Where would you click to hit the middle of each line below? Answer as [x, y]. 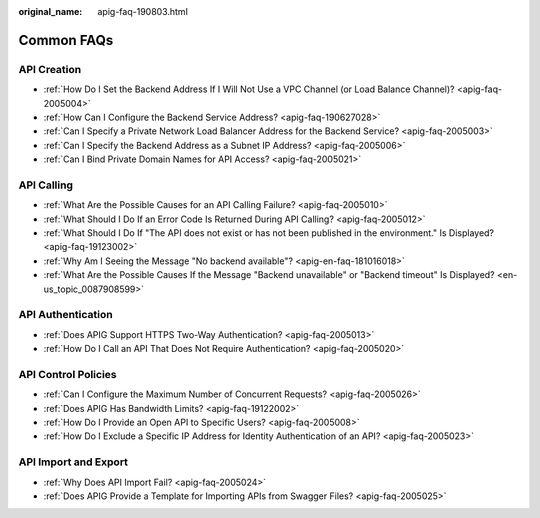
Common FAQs [66, 40]
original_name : [50, 11]
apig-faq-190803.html [143, 11]
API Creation [50, 69]
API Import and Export [73, 462]
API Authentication [66, 315]
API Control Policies [67, 374]
